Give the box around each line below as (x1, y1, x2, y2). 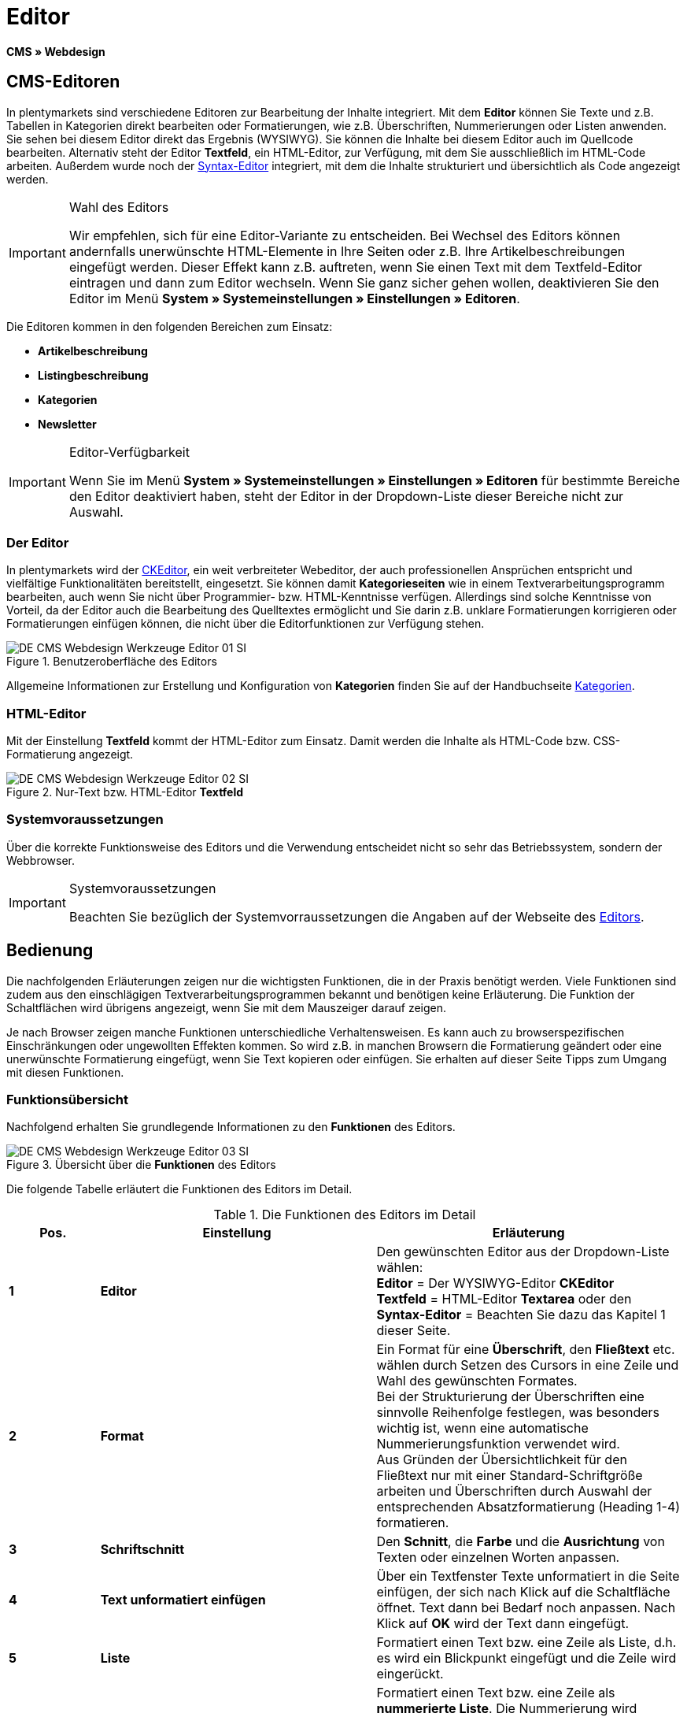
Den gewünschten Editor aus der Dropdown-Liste (376, 1244, 670, 1260)
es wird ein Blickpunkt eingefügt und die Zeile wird (376, 1650, 677, 1667)
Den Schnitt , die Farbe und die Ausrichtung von (376, 1533, 665, 1550)
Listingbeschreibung (38, 368, 149, 382)
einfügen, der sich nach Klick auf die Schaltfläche (376, 1584, 670, 1600)
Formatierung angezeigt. (6, 747, 134, 762)
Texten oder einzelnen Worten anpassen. (376, 1549, 620, 1566)
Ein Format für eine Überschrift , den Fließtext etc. (376, 1341, 675, 1358)
